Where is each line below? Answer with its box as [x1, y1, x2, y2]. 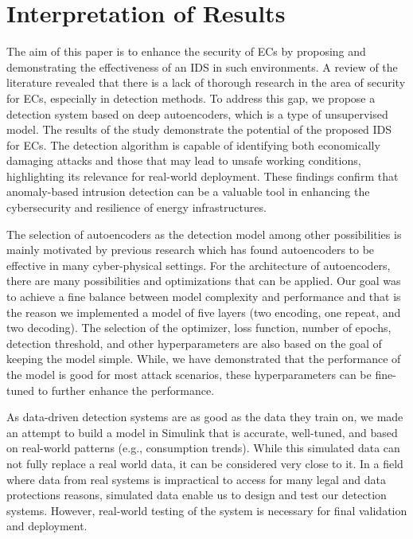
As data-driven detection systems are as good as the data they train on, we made [6, 408, 403, 425]
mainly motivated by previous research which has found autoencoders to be [6, 241, 375, 258]
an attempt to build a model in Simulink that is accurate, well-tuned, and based [6, 424, 398, 440]
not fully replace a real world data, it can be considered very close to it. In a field [6, 455, 403, 471]
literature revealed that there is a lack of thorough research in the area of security [6, 74, 406, 91]
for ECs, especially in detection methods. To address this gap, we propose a [6, 89, 376, 106]
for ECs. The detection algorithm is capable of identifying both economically [6, 136, 380, 153]
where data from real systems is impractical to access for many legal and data [6, 471, 386, 487]
